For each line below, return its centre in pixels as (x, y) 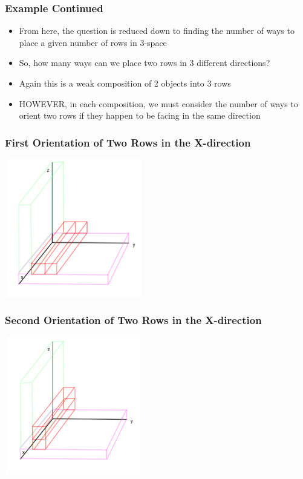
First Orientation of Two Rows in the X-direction (128, 142)
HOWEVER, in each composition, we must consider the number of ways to (158, 103)
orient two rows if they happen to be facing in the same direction (140, 115)
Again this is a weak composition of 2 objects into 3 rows (125, 83)
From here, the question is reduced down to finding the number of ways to (157, 31)
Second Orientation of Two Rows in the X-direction (133, 320)
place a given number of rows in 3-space (93, 42)
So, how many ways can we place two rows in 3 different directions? (145, 63)
